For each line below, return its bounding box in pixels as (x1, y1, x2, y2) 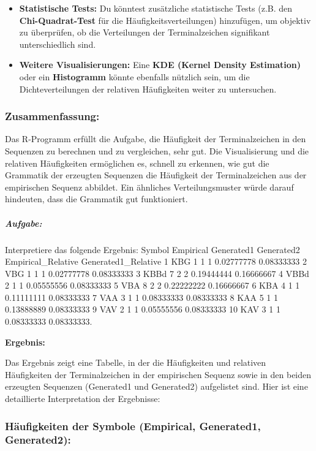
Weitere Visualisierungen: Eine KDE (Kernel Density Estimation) (19, 58, 301, 71)
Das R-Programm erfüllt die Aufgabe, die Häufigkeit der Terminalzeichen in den (5, 132, 306, 145)
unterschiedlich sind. (19, 37, 96, 50)
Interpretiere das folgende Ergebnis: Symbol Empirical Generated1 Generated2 (5, 243, 300, 256)
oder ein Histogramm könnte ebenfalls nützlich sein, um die (19, 70, 250, 83)
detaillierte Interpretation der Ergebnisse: (5, 392, 160, 405)
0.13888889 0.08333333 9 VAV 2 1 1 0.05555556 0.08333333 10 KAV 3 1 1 (5, 303, 280, 316)
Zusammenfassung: (5, 108, 100, 124)
